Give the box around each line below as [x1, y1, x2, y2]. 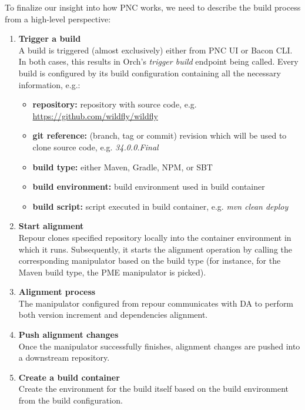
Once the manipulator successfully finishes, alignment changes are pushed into [18, 340, 300, 352]
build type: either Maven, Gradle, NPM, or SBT [32, 160, 213, 173]
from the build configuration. [18, 394, 123, 406]
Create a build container [18, 371, 120, 383]
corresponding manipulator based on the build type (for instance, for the [18, 254, 281, 267]
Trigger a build [18, 32, 81, 45]
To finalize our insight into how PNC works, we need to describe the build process [5, 1, 301, 13]
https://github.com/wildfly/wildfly [32, 109, 158, 122]
